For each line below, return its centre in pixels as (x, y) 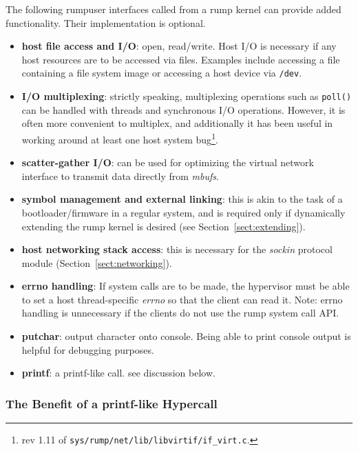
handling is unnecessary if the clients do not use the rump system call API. (180, 313)
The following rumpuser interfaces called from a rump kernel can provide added (173, 9)
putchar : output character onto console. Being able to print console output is (186, 336)
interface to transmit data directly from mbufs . (120, 176)
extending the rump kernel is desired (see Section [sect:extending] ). (164, 226)
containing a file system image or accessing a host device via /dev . (162, 73)
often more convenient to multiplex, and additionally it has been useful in (177, 123)
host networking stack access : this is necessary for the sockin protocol (177, 249)
